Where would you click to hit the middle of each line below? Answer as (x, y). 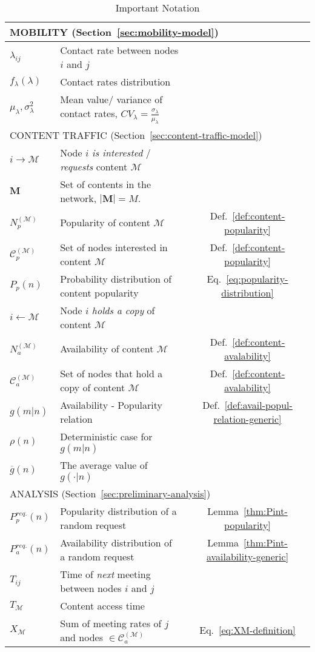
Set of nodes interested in (114, 247)
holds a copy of (123, 310)
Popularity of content (105, 223)
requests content (94, 166)
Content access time (102, 605)
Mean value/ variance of (111, 99)
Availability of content (107, 349)
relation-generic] (247, 418)
